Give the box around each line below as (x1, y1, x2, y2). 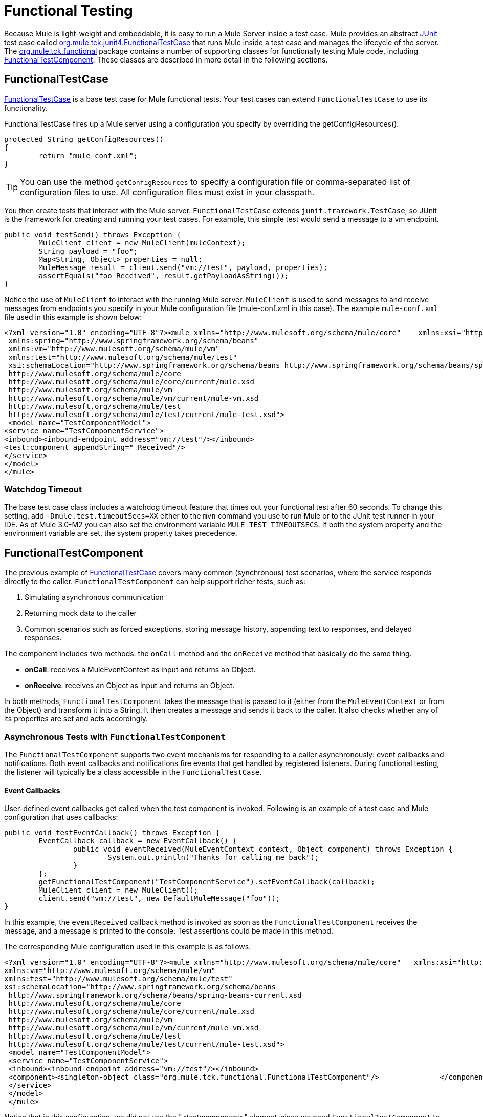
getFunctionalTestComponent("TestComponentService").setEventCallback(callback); (38, 878, 375, 886)
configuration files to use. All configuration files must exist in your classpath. (20, 187, 315, 197)
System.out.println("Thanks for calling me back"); (107, 853, 319, 862)
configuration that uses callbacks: (4, 813, 118, 822)
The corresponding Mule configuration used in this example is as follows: (4, 942, 251, 951)
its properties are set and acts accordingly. (4, 714, 148, 723)
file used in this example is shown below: (4, 312, 142, 321)
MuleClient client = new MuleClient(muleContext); (38, 238, 246, 247)
